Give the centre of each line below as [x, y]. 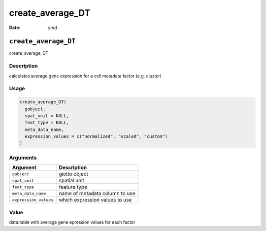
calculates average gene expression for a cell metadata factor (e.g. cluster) [85, 76]
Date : [15, 28]
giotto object [73, 174]
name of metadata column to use [97, 194]
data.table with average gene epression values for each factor [72, 222]
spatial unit [72, 181]
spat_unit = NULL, [47, 115]
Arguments [23, 158]
